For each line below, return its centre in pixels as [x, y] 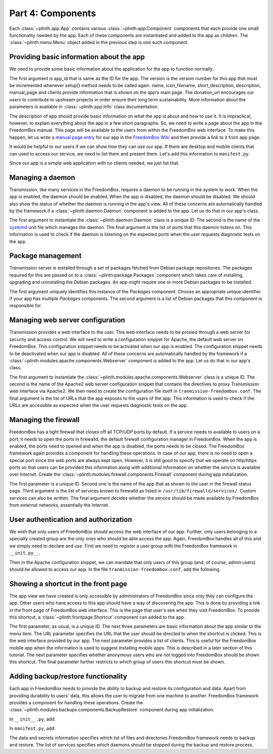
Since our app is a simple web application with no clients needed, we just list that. [94, 163]
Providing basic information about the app [77, 57]
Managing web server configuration [67, 320]
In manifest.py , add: [32, 728]
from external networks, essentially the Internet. [59, 505]
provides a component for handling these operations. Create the [76, 703]
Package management [45, 256]
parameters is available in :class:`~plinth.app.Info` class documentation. [84, 107]
